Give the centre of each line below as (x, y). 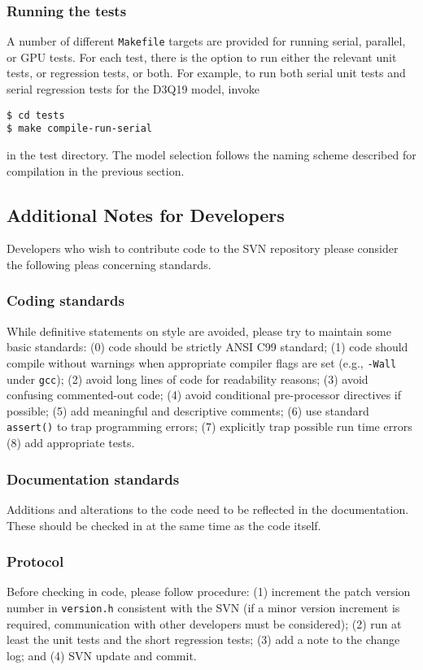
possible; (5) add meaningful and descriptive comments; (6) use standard (188, 410)
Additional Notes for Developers (146, 214)
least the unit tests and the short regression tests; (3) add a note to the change (203, 640)
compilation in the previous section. (96, 170)
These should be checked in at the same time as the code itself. (164, 525)
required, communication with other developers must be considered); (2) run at (204, 623)
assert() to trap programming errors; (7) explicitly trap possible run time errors (209, 426)
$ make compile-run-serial (79, 129)
